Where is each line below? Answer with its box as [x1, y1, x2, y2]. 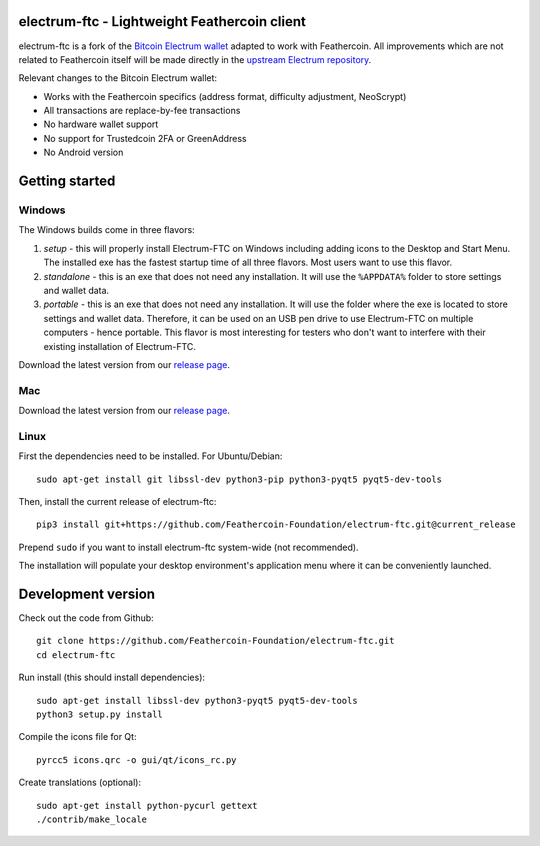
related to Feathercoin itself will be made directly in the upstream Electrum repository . [18, 53, 372, 65]
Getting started [18, 173, 116, 190]
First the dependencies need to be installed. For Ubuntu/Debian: [18, 450, 283, 462]
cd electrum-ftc [36, 649, 116, 660]
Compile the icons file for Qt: [18, 731, 137, 743]
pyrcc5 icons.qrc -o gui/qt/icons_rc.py [36, 754, 237, 765]
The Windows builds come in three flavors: [18, 224, 195, 236]
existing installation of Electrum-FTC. [43, 340, 197, 352]
